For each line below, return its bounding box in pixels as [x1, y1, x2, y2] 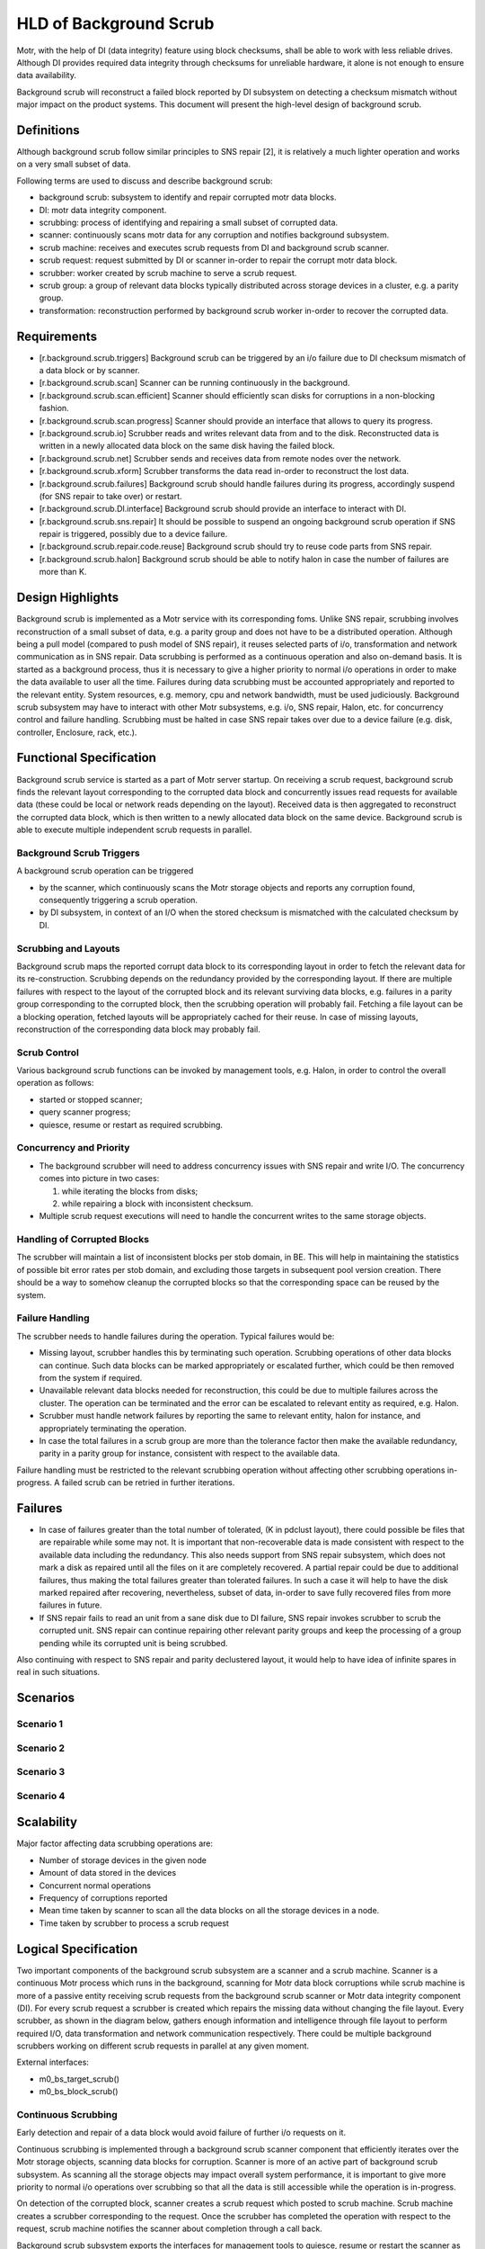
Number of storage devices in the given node [39, 1854, 207, 1866]
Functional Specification [16, 750, 157, 766]
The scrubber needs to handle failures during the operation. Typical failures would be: [16, 1331, 335, 1341]
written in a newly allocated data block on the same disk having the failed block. [39, 441, 336, 452]
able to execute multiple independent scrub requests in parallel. [16, 824, 252, 836]
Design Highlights [16, 590, 119, 605]
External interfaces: [16, 2056, 90, 2068]
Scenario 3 [16, 1766, 66, 1779]
